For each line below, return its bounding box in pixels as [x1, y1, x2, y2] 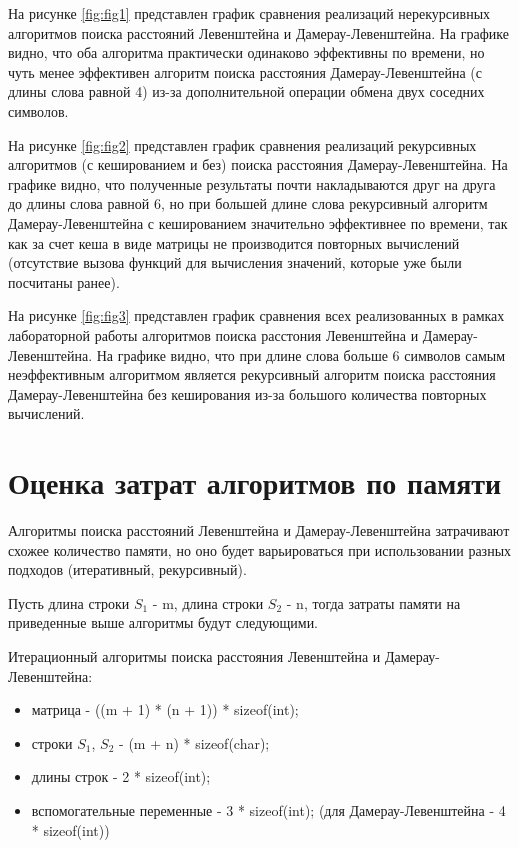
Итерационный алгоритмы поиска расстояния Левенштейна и [8, 645, 381, 666]
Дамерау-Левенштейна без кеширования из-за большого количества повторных [8, 383, 487, 404]
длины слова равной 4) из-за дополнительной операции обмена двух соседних [8, 81, 485, 102]
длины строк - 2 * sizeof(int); [31, 766, 211, 787]
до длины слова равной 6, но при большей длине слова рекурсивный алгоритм [8, 193, 488, 214]
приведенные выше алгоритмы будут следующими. [8, 612, 319, 633]
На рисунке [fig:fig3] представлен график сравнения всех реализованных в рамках [8, 305, 505, 326]
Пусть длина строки [8, 592, 130, 613]
